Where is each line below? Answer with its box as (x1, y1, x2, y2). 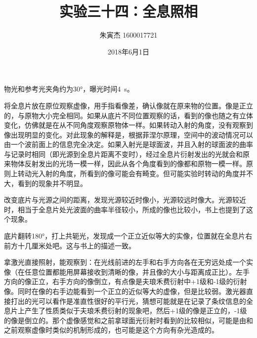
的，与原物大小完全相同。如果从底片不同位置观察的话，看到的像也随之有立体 (4, 110, 253, 120)
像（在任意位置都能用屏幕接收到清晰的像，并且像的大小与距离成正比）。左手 (4, 266, 250, 277)
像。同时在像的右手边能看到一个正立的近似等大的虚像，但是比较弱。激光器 (4, 286, 246, 296)
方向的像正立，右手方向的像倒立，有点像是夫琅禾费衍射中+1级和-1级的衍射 (4, 276, 247, 287)
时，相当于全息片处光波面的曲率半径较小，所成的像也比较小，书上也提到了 (4, 204, 246, 214)
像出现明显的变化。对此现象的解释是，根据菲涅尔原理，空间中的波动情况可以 (4, 129, 253, 140)
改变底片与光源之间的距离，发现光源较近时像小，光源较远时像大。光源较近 (4, 194, 246, 205)
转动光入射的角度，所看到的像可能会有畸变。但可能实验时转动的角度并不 (17, 168, 253, 179)
